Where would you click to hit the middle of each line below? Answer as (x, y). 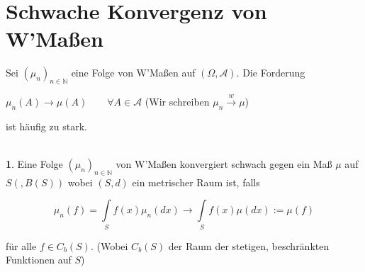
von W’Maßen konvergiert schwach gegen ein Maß (224, 163)
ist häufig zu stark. (46, 126)
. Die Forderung (271, 73)
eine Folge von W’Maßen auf (133, 73)
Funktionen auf (39, 260)
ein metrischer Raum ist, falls (196, 182)
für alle (21, 245)
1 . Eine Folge (34, 163)
